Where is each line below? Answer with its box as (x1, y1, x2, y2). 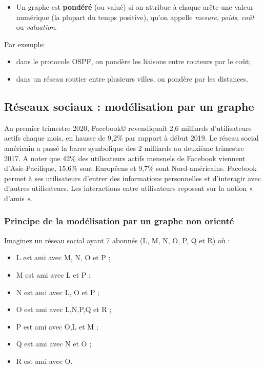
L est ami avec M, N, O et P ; (16, 252, 111, 263)
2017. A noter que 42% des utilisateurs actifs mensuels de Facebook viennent (4, 152, 246, 163)
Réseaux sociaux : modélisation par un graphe (4, 98, 254, 114)
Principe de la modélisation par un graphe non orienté (4, 215, 234, 227)
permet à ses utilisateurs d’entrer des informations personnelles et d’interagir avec (4, 172, 261, 183)
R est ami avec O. (16, 355, 73, 366)
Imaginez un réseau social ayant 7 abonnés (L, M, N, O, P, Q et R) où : (4, 235, 230, 245)
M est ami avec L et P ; (16, 269, 91, 280)
